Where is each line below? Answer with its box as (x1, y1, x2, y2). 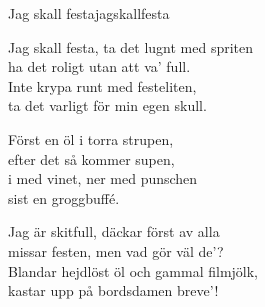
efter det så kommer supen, (8, 148, 175, 169)
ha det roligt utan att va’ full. (8, 56, 191, 77)
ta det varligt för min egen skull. (8, 95, 207, 116)
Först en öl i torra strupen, (8, 128, 174, 149)
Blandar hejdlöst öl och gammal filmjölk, (8, 260, 258, 281)
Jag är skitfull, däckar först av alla (8, 221, 220, 242)
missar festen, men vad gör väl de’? (8, 240, 224, 261)
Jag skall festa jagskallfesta (8, 3, 170, 23)
